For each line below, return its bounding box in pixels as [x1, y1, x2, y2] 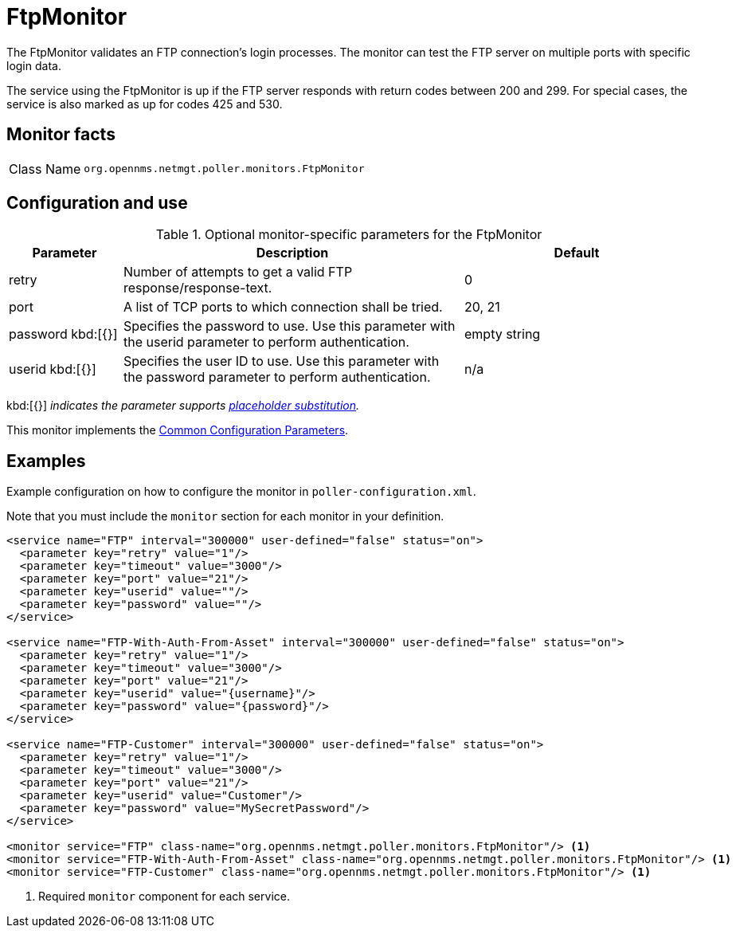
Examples [6, 450, 86, 471]
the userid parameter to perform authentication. [123, 334, 409, 351]
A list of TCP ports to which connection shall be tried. [123, 299, 443, 316]
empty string [464, 326, 541, 343]
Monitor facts [6, 124, 115, 145]
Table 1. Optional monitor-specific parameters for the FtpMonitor [155, 226, 542, 243]
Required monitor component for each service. [38, 889, 290, 904]
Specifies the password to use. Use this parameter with [123, 318, 456, 335]
